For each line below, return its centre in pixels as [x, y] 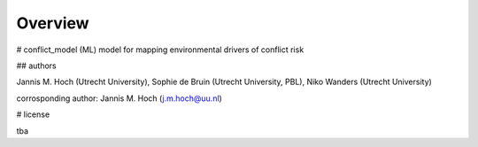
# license [33, 114]
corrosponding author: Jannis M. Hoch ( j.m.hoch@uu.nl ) [119, 98]
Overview [53, 23]
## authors [36, 66]
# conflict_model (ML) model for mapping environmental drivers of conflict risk [160, 50]
